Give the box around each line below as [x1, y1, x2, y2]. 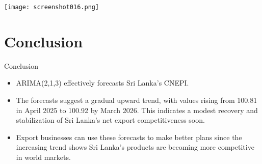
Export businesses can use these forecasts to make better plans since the [16, 131, 242, 142]
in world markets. [16, 151, 71, 162]
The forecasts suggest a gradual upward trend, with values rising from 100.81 [16, 94, 257, 105]
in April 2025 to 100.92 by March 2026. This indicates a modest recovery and [16, 104, 258, 115]
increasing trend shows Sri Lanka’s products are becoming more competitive [16, 142, 254, 152]
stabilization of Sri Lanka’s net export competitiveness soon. [16, 115, 205, 125]
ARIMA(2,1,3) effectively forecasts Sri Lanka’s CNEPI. [16, 77, 189, 88]
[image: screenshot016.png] [4, 4, 99, 11]
